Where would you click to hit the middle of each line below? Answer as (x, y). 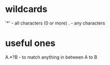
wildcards (26, 9)
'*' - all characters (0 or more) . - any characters (55, 23)
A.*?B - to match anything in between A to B (51, 57)
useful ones (30, 43)
